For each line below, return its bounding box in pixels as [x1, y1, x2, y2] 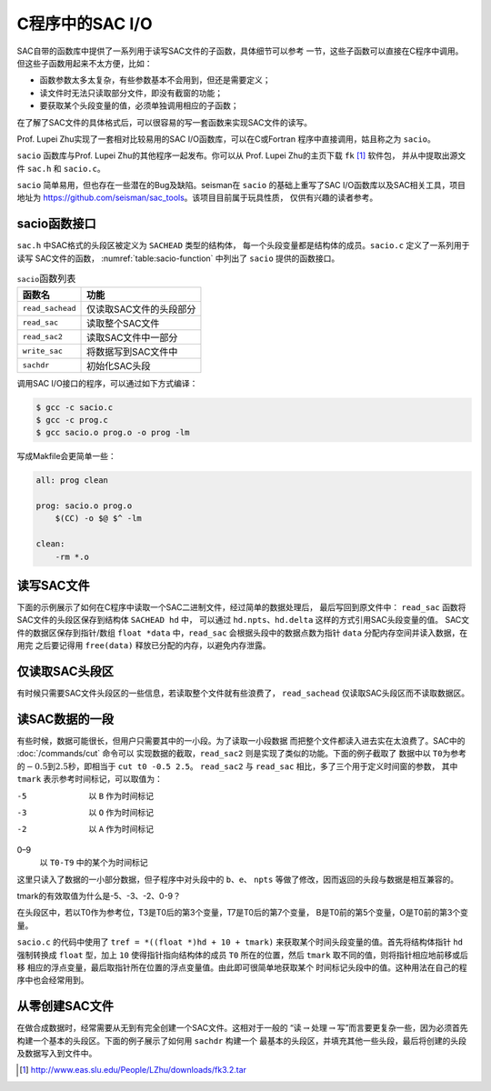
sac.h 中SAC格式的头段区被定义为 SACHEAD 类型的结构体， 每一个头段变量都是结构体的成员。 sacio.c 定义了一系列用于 [16, 240, 470, 251]
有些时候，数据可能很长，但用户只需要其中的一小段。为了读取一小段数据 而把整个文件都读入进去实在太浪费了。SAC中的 [16, 736, 466, 746]
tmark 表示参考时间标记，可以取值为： [16, 774, 164, 785]
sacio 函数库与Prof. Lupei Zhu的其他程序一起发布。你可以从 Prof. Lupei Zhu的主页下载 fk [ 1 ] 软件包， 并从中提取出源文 [16, 150, 466, 161]
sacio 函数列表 [16, 273, 76, 285]
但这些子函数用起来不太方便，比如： [16, 57, 153, 68]
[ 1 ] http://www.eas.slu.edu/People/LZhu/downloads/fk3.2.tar [19, 1065, 247, 1076]
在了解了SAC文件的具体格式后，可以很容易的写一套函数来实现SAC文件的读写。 [16, 116, 313, 127]
